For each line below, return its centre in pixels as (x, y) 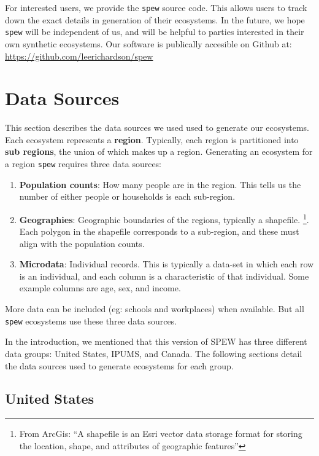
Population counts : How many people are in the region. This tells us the (160, 184)
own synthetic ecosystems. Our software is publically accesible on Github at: (148, 43)
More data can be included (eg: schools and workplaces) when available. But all (155, 309)
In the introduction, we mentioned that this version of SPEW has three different (156, 341)
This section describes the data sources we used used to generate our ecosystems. (157, 128)
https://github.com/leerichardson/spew (79, 56)
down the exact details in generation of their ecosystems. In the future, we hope (155, 19)
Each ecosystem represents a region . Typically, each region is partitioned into (152, 139)
